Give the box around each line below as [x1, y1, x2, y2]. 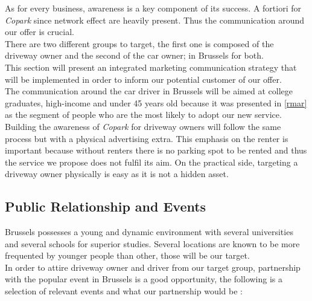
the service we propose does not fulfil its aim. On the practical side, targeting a [5, 155, 298, 168]
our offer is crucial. [5, 25, 74, 38]
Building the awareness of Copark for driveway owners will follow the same [5, 120, 281, 132]
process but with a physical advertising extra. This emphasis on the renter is [5, 132, 288, 144]
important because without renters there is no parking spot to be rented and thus [5, 144, 307, 157]
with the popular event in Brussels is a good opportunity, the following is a [5, 273, 283, 285]
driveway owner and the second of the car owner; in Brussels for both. [5, 49, 264, 62]
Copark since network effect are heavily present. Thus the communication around [5, 13, 305, 26]
